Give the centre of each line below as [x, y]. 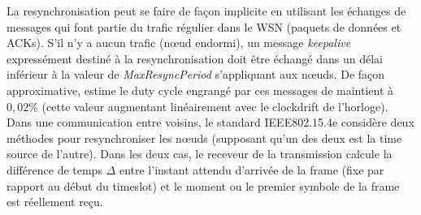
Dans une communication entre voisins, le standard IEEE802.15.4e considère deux [210, 122]
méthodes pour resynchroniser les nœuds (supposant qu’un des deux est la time [204, 138]
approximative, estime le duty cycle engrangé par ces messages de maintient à [200, 90]
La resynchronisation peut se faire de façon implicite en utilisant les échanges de [206, 11]
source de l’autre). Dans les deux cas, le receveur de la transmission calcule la [200, 154]
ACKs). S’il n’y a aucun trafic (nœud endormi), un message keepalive [179, 43]
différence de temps [54, 169]
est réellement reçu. [55, 202]
